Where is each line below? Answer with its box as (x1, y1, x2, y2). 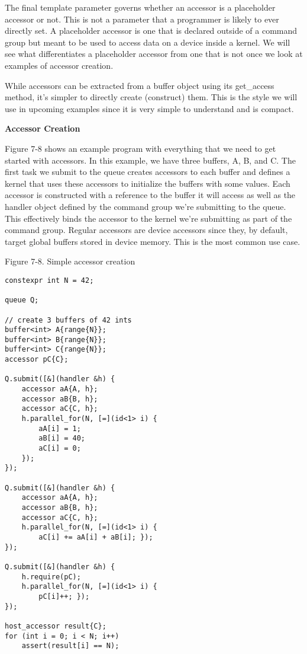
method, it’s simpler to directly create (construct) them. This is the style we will (5, 91, 298, 103)
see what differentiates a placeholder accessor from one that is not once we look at (5, 47, 303, 60)
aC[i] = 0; (38, 444, 81, 453)
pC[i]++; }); (38, 592, 90, 601)
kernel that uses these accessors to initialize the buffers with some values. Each (5, 177, 290, 189)
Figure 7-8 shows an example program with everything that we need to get (5, 142, 276, 154)
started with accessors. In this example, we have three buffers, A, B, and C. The (5, 154, 296, 166)
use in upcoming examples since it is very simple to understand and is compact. (5, 102, 294, 114)
